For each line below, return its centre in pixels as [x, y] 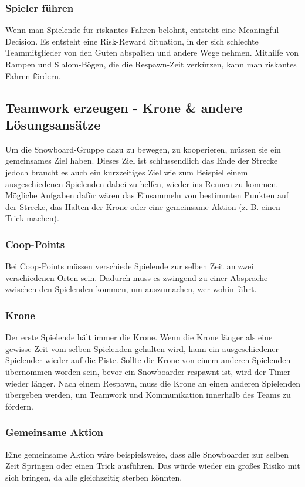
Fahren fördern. [33, 75]
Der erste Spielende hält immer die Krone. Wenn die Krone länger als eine [139, 337]
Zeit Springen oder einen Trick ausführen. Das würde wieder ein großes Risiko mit [153, 466]
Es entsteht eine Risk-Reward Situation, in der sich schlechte [149, 41]
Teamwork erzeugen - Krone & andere [124, 107]
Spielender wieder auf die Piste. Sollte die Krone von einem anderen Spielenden [148, 360]
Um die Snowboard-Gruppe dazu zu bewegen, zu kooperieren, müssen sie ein [143, 149]
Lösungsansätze [53, 124]
